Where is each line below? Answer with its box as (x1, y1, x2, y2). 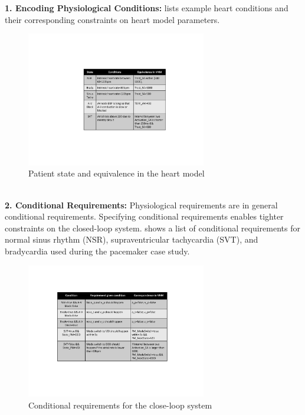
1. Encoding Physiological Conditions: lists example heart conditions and (5, 2, 288, 14)
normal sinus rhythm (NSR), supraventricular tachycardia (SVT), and (5, 233, 258, 246)
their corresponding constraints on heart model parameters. (5, 13, 220, 25)
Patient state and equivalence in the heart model (28, 167, 205, 179)
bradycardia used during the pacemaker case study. (5, 244, 190, 257)
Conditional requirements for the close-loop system (28, 398, 212, 411)
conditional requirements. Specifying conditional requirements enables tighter (5, 210, 284, 223)
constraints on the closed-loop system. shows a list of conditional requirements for (5, 221, 300, 234)
